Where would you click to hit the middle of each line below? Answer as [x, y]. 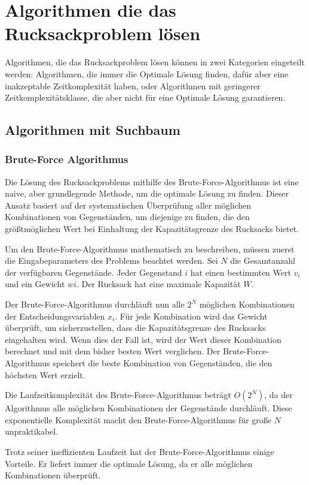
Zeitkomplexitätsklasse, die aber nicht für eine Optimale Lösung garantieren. [145, 97]
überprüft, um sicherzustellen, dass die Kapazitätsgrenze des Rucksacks [135, 328]
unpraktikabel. [32, 431]
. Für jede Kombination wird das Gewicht [191, 316]
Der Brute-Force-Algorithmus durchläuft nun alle [95, 304]
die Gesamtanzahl [263, 260]
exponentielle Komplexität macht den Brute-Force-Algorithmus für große [138, 419]
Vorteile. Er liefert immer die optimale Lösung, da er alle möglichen [129, 463]
